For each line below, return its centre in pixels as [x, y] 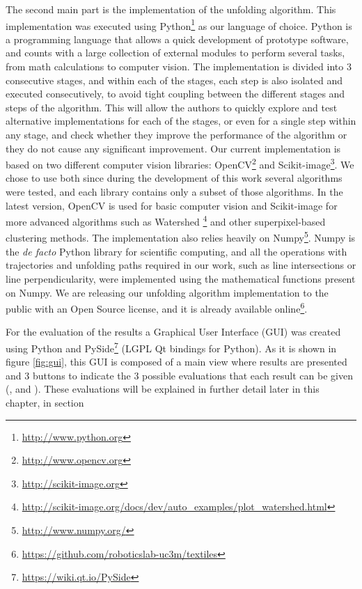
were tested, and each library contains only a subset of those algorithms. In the [174, 192]
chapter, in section [45, 402]
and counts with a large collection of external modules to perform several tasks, [175, 53]
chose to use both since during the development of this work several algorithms [174, 178]
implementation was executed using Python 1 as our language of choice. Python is [179, 24]
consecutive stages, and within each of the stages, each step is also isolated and [174, 80]
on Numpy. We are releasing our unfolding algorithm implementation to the [167, 292]
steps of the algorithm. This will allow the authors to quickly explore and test [172, 107]
